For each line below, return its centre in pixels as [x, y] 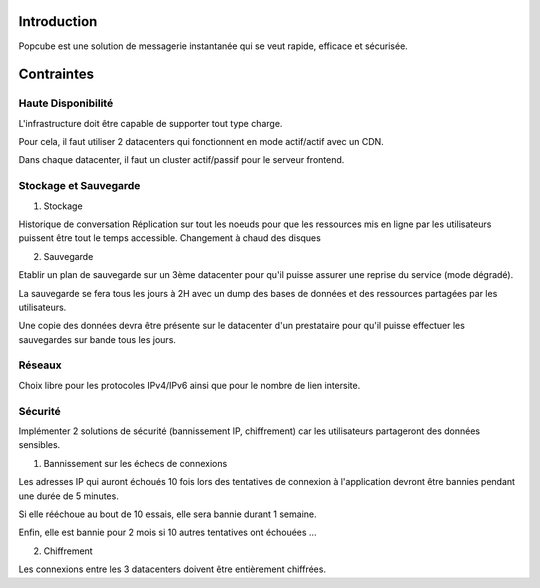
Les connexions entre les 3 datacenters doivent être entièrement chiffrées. [172, 569]
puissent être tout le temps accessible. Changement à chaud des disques [170, 238]
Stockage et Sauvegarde [79, 186]
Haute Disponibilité [66, 103]
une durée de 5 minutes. [68, 496]
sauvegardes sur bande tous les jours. [97, 339]
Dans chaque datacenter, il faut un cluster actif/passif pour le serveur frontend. [181, 160]
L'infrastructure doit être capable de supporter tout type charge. [150, 123]
